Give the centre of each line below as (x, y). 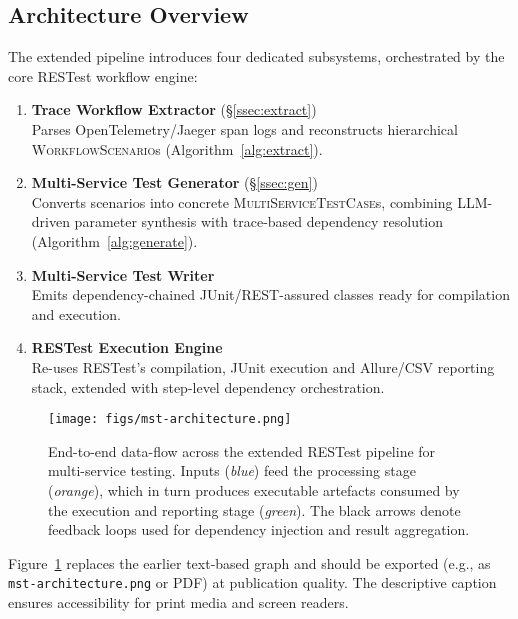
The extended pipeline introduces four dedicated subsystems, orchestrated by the (256, 56)
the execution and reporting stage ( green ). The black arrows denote (254, 509)
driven (50, 221)
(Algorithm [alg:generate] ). (114, 240)
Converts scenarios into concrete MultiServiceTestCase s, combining (242, 201)
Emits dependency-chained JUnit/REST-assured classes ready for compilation (270, 294)
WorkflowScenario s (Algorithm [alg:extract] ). (177, 148)
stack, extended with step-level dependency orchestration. (208, 386)
